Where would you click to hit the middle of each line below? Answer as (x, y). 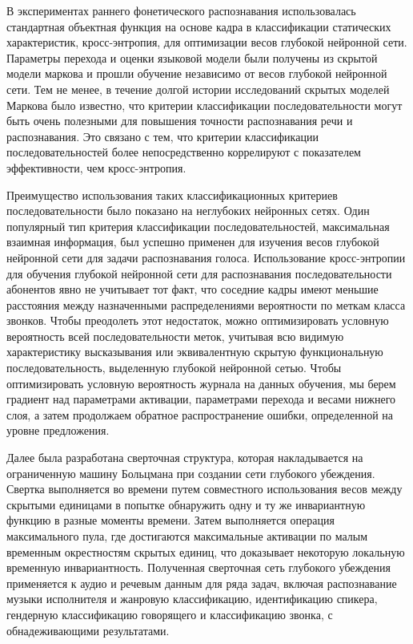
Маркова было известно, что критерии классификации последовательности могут (204, 105)
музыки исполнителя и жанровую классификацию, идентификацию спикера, (192, 599)
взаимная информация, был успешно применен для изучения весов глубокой (193, 242)
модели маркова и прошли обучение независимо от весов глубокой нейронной (197, 73)
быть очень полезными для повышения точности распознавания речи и (180, 121)
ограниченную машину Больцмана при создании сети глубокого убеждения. (191, 473)
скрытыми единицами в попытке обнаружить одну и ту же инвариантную (186, 504)
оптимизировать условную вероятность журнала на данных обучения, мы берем (201, 383)
